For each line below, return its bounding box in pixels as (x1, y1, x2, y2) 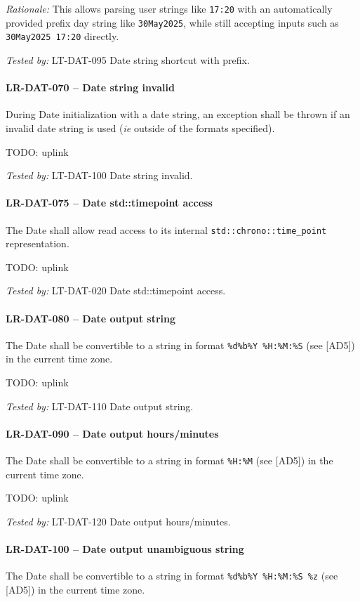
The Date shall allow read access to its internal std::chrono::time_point (6, 222, 327, 237)
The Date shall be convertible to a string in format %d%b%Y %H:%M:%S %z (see (6, 568, 338, 583)
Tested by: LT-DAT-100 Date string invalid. (6, 168, 193, 183)
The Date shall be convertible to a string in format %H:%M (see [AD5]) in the (6, 453, 333, 467)
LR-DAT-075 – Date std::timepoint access (6, 195, 213, 210)
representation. (6, 236, 69, 251)
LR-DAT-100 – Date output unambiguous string (6, 542, 244, 556)
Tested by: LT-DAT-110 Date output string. (6, 398, 194, 413)
